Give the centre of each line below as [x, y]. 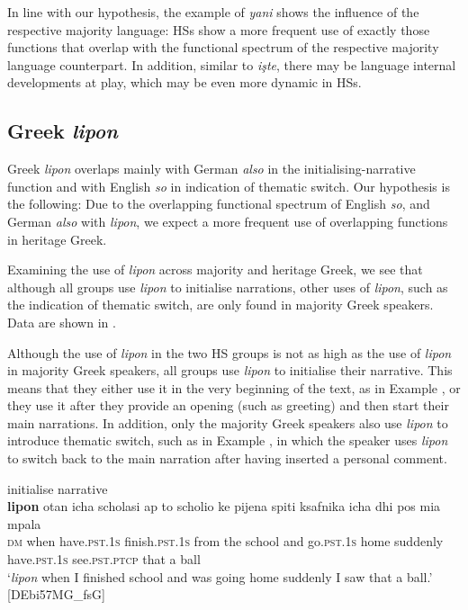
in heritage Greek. [57, 239]
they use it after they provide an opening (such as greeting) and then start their [228, 405]
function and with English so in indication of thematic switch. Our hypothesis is [229, 186]
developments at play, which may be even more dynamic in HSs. [184, 82]
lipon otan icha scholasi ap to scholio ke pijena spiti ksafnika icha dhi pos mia [224, 506]
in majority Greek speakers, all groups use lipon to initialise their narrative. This [230, 370]
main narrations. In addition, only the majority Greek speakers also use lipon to [228, 422]
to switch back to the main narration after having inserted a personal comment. [227, 458]
